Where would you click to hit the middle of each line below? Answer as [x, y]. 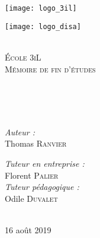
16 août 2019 [28, 230]
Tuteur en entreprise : [45, 164]
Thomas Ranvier [36, 143]
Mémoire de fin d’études [50, 69]
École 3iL [23, 57]
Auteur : [20, 131]
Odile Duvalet [31, 198]
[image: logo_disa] [43, 26]
